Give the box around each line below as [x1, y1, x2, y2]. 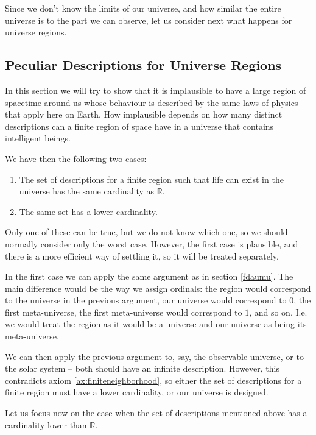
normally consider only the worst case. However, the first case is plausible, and [5, 237, 298, 250]
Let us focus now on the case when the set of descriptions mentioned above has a [5, 406, 307, 419]
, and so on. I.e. [249, 305, 307, 318]
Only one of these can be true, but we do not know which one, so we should [5, 225, 288, 238]
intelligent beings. [5, 132, 71, 144]
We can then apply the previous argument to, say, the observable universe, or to [5, 350, 304, 362]
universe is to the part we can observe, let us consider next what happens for [5, 13, 292, 26]
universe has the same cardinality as [19, 185, 155, 197]
